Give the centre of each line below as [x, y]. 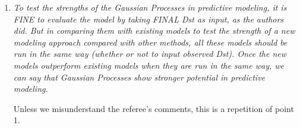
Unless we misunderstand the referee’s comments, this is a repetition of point [154, 108]
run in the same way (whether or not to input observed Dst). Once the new [150, 54]
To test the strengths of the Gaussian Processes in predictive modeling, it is [150, 7]
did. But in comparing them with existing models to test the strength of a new [154, 31]
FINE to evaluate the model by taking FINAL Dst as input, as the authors [149, 19]
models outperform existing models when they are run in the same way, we [149, 65]
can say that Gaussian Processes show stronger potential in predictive [139, 77]
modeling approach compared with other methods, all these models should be [150, 42]
